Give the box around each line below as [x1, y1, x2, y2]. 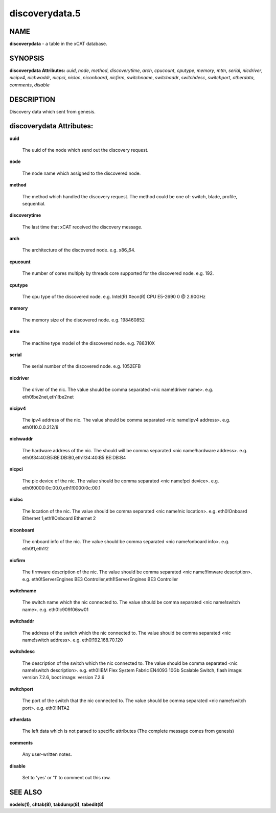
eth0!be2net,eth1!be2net [22, 393, 74, 400]
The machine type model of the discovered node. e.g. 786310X [22, 340, 155, 346]
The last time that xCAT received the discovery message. [22, 224, 143, 230]
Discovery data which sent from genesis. [9, 108, 96, 114]
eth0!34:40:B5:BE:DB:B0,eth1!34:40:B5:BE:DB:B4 [22, 454, 126, 460]
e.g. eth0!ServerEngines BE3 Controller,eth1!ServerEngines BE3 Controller [22, 576, 178, 582]
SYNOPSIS [9, 54, 44, 62]
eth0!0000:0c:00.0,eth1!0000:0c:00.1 [22, 485, 101, 491]
